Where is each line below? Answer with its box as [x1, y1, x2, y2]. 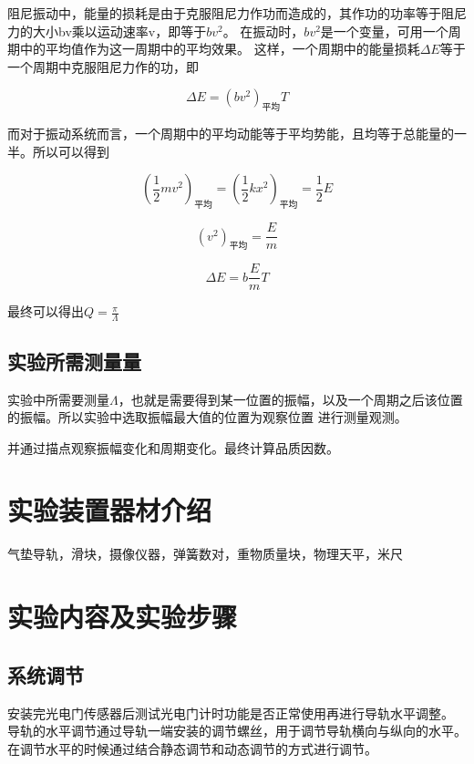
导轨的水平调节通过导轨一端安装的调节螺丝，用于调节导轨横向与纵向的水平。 [7, 721, 467, 740]
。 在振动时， [222, 21, 304, 40]
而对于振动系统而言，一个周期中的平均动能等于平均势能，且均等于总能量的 [7, 124, 454, 143]
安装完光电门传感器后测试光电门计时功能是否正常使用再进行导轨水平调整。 [7, 703, 454, 722]
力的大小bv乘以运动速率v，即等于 [7, 21, 207, 40]
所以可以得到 [32, 141, 109, 160]
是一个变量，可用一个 [320, 21, 448, 40]
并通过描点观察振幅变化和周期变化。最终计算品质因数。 [7, 438, 339, 457]
